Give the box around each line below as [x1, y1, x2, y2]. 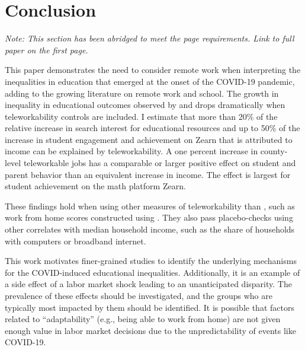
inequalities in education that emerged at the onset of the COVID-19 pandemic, [5, 75, 295, 87]
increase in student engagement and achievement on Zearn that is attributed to [5, 133, 293, 145]
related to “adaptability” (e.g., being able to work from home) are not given [5, 313, 281, 325]
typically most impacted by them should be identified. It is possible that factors [5, 301, 294, 313]
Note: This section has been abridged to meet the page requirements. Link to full [5, 32, 294, 44]
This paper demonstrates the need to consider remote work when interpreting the [5, 63, 301, 76]
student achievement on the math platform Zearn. [5, 180, 186, 192]
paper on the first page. [5, 43, 88, 56]
